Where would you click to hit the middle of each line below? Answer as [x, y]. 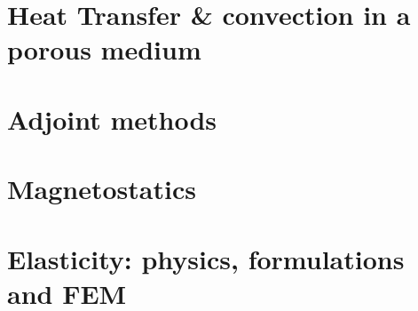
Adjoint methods [112, 119]
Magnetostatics [102, 189]
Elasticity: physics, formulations [206, 258]
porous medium [104, 49]
